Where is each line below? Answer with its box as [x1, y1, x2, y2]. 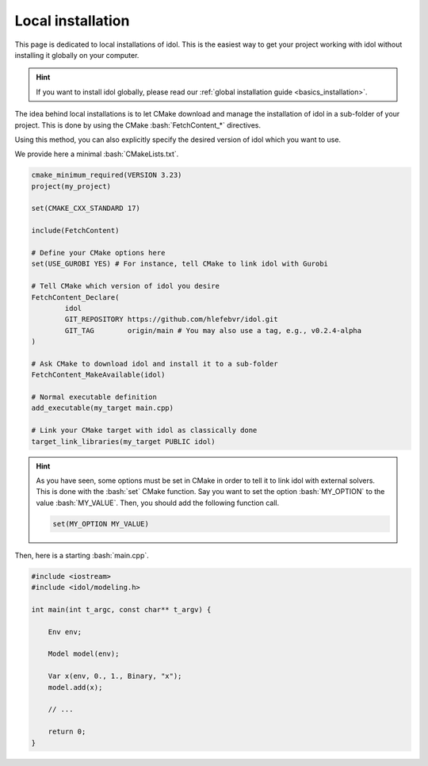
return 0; [48, 727, 86, 737]
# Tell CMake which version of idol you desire [31, 282, 220, 291]
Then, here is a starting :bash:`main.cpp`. [14, 550, 150, 560]
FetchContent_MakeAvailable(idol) [31, 370, 166, 380]
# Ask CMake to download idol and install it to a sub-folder [31, 359, 278, 368]
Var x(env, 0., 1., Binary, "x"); [48, 672, 182, 681]
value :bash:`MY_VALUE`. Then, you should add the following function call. [36, 498, 280, 507]
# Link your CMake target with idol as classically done [31, 426, 258, 435]
